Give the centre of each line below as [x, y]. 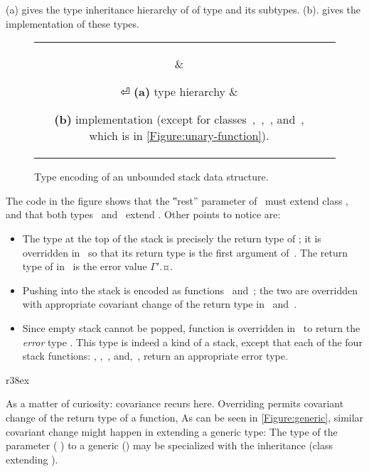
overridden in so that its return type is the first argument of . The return [185, 252]
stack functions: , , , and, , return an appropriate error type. [155, 356]
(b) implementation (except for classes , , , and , [179, 119]
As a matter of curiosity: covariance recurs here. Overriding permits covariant [175, 403]
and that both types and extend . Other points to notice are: [143, 214]
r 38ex [18, 379]
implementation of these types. [73, 23]
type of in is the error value [85, 266]
